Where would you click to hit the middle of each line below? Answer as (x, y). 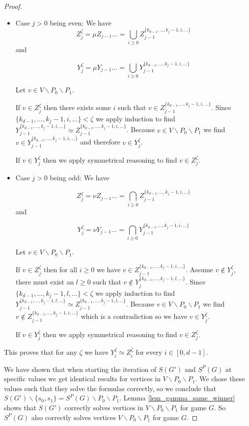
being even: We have (81, 22)
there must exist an (45, 282)
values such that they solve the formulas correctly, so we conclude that (110, 388)
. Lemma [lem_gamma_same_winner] (177, 398)
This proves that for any (41, 352)
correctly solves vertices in (104, 407)
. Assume (199, 270)
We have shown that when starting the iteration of (80, 369)
